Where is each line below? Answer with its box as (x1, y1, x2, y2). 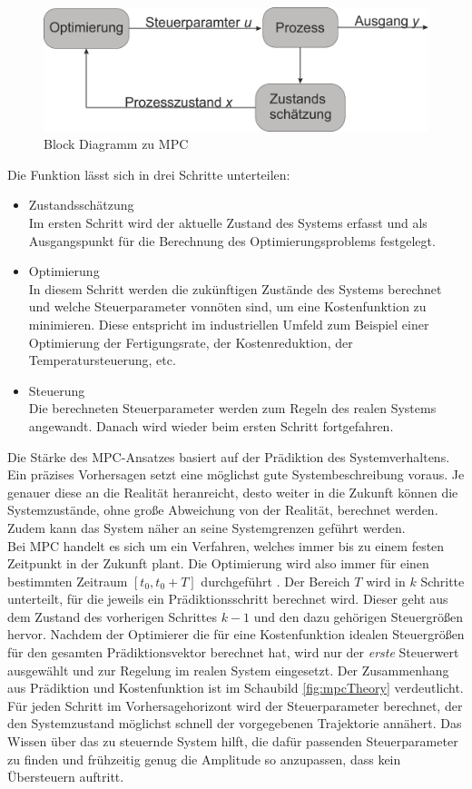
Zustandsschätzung (28, 195, 134, 214)
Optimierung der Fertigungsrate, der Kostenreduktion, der (28, 332, 353, 351)
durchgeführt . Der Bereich (201, 571, 350, 590)
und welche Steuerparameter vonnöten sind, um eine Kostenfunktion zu (28, 297, 427, 316)
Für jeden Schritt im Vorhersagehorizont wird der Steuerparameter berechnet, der (7, 695, 463, 715)
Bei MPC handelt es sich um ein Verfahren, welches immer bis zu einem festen (7, 536, 445, 555)
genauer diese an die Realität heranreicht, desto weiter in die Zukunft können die (7, 482, 458, 501)
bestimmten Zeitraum (7, 571, 128, 590)
